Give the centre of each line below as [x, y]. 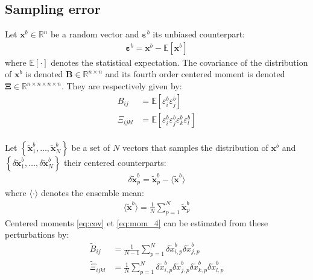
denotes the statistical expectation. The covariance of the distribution [179, 62]
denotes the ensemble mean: [92, 193]
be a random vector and [95, 34]
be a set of [91, 148]
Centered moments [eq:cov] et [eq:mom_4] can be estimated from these [137, 222]
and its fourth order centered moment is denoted [195, 74]
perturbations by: [37, 234]
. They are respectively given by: [122, 86]
